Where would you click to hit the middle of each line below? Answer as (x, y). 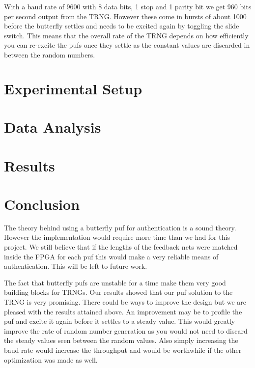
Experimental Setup (73, 88)
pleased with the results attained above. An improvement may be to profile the (123, 311)
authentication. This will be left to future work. (76, 266)
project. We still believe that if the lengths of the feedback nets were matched (121, 247)
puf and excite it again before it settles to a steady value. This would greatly (120, 321)
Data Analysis (53, 127)
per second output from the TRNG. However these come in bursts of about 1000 (125, 16)
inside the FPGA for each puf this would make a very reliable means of (111, 256)
